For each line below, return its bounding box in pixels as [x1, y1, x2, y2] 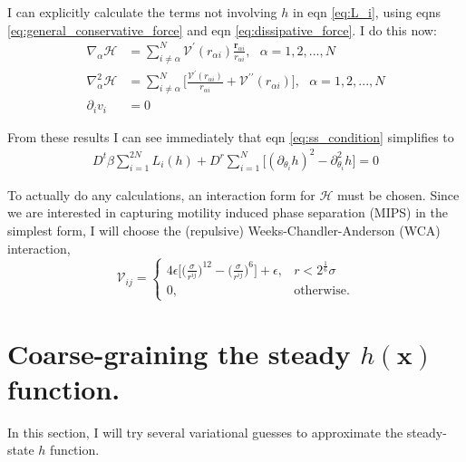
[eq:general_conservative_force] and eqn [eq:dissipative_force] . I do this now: [7, 20, 437, 39]
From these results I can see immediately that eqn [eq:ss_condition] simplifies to [7, 127, 454, 146]
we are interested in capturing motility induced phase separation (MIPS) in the [7, 203, 448, 222]
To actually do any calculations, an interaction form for [7, 185, 316, 204]
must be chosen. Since [336, 185, 460, 204]
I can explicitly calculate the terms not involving [7, 3, 277, 21]
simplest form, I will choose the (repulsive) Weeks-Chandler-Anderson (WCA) [7, 221, 441, 240]
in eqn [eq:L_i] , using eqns [293, 3, 441, 21]
